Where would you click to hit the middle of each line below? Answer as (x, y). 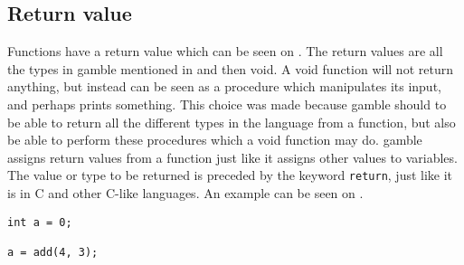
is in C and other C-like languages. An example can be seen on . (185, 193)
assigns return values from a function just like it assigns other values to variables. (232, 157)
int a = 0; (40, 222)
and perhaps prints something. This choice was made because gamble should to (227, 104)
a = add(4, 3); (53, 252)
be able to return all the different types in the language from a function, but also (232, 122)
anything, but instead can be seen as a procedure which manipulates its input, (224, 86)
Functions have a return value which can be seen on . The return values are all (225, 51)
